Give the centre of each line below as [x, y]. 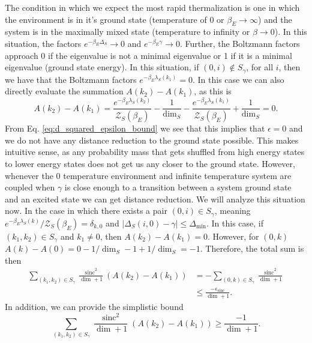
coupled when [30, 187]
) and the [275, 19]
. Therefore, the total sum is [252, 248]
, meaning [232, 211]
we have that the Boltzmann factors [71, 79]
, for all [260, 67]
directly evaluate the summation [64, 91]
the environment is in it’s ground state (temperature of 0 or [115, 19]
